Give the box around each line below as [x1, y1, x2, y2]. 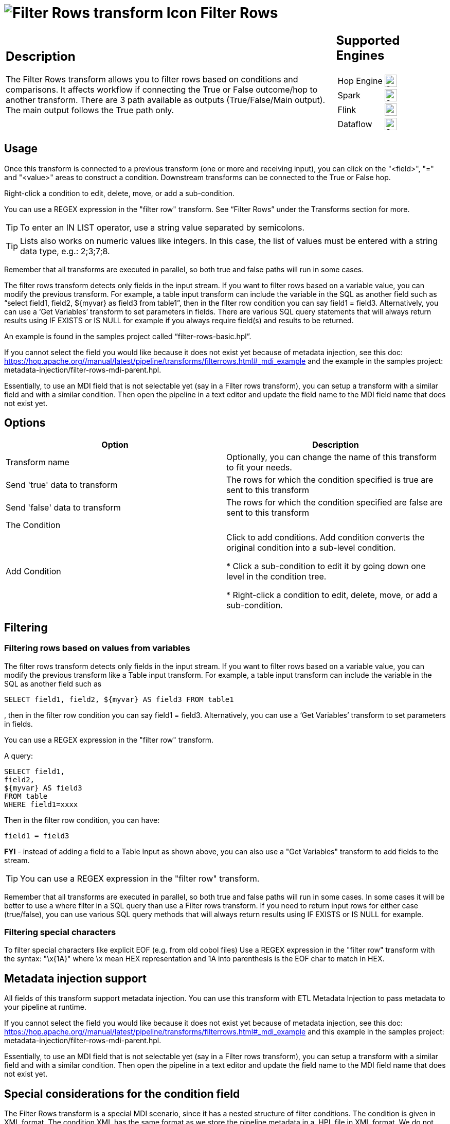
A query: [4, 751, 33, 760]
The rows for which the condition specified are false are [226, 497, 443, 508]
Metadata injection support [4, 972, 147, 985]
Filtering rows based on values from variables [4, 643, 190, 654]
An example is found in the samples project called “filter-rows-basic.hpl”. [4, 331, 251, 341]
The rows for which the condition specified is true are [226, 475, 434, 485]
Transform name [6, 457, 69, 468]
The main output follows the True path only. [6, 105, 174, 116]
